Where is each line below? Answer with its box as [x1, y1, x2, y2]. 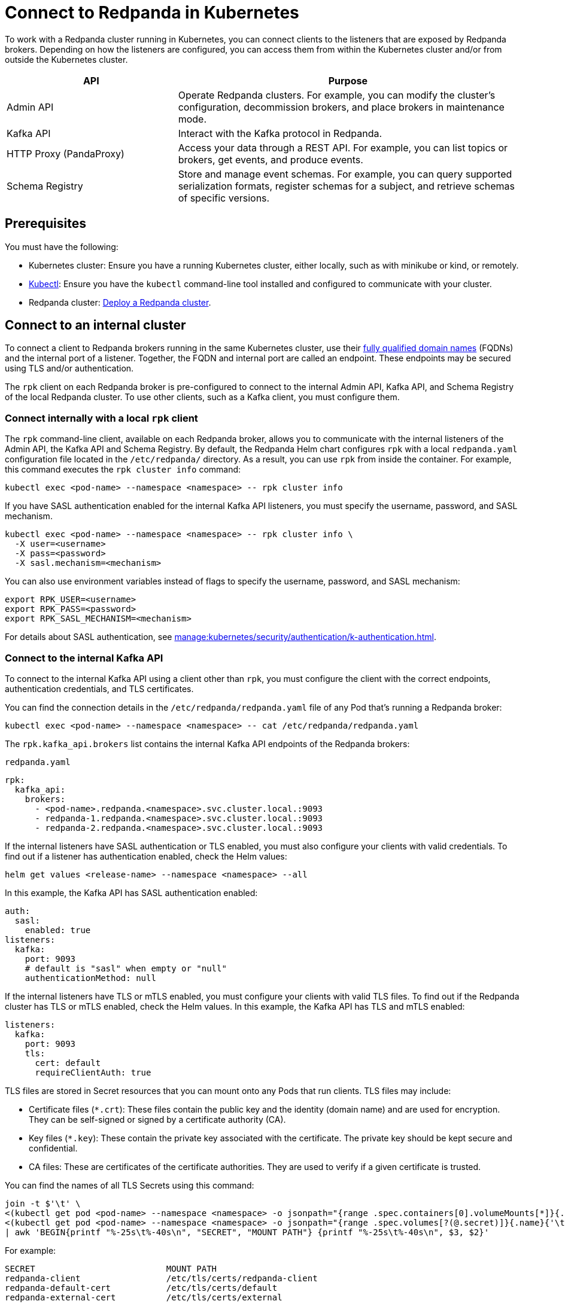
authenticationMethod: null [25, 973, 156, 983]
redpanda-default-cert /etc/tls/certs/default [5, 1282, 278, 1293]
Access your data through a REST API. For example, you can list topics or [178, 141, 508, 154]
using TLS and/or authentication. [5, 363, 134, 374]
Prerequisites [5, 216, 86, 231]
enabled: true [25, 925, 91, 935]
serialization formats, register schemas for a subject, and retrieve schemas [178, 179, 515, 192]
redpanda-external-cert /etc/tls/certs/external [5, 1292, 282, 1302]
